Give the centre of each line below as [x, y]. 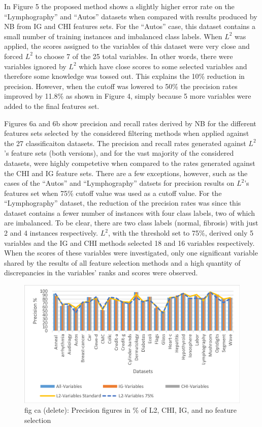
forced [13, 56]
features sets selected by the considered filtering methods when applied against [127, 133]
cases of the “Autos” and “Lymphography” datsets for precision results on [119, 183]
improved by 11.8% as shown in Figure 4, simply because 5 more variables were [128, 96]
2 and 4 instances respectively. [51, 233]
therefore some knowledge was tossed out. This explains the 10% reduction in [124, 76]
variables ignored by [35, 66]
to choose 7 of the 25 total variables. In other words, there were [134, 56]
